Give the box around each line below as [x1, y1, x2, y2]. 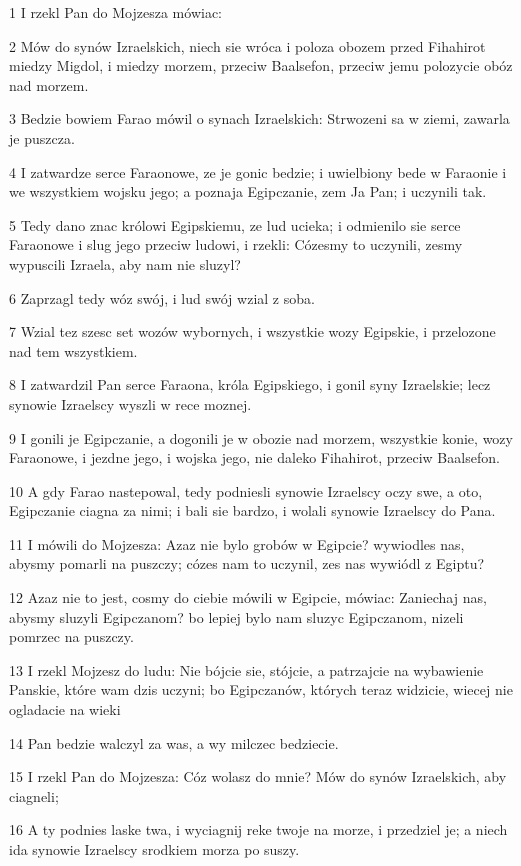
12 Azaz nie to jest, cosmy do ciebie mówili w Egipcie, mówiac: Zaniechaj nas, [9, 587, 487, 608]
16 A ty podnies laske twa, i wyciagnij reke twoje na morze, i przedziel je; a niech [9, 819, 508, 840]
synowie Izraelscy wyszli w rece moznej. [9, 393, 252, 414]
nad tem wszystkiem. [9, 340, 138, 361]
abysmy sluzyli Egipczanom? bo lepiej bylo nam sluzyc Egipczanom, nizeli [9, 606, 464, 627]
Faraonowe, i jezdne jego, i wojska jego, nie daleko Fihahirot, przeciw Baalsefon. [9, 447, 500, 468]
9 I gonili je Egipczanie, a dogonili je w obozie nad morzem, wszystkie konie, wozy [9, 427, 513, 448]
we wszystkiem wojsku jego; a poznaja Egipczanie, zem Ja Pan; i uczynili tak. [9, 181, 487, 202]
